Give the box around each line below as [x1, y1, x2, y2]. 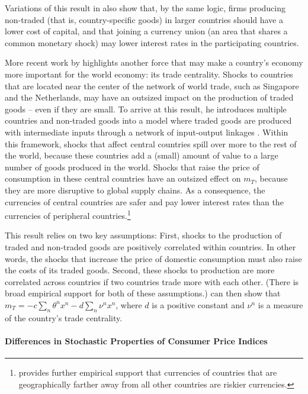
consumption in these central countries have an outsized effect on [5, 172, 241, 185]
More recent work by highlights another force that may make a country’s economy [5, 56, 303, 69]
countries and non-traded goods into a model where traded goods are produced [5, 114, 292, 127]
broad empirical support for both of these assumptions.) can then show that [5, 287, 281, 299]
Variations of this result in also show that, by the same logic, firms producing [5, 2, 285, 14]
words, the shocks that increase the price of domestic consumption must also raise [5, 252, 302, 264]
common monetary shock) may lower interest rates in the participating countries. [5, 36, 299, 49]
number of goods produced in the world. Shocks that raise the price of [5, 160, 259, 173]
